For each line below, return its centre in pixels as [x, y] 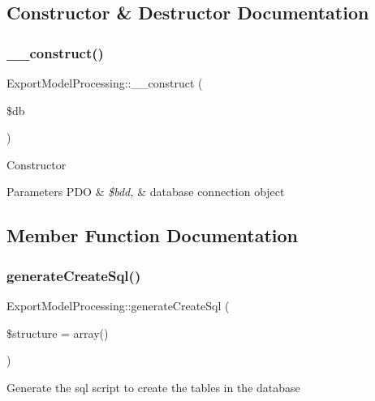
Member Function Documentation [153, 235]
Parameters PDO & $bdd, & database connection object [146, 192]
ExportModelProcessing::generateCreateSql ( [118, 305]
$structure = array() [58, 333]
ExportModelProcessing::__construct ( [105, 83]
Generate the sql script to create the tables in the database [153, 387]
